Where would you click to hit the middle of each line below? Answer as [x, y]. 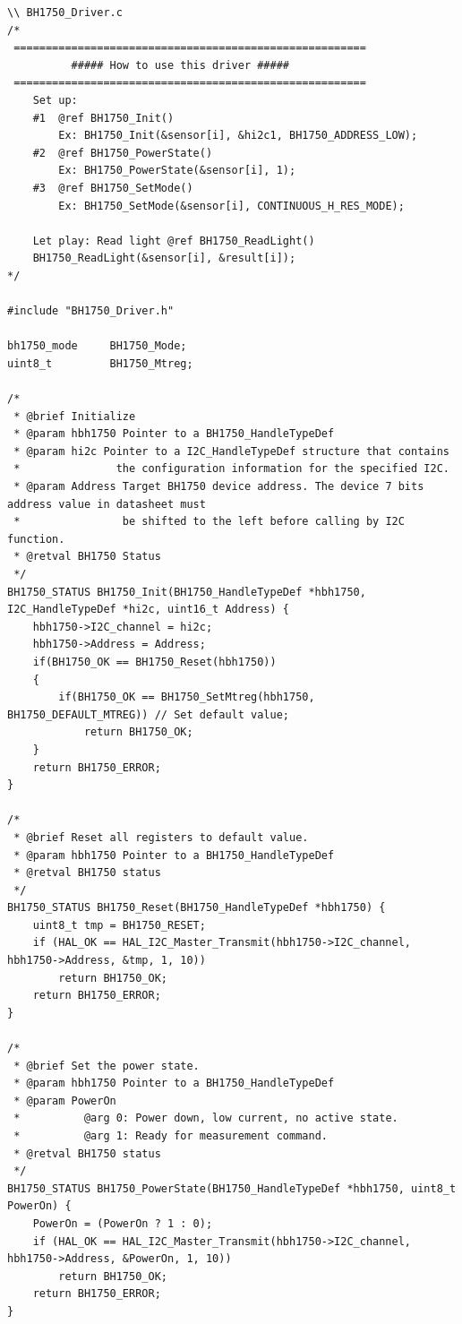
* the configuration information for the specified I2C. [231, 469]
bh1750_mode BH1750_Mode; [97, 346]
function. [36, 539]
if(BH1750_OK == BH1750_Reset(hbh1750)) [154, 662]
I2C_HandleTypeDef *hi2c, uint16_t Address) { [148, 610]
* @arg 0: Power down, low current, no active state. [206, 1118]
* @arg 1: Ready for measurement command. [171, 1136]
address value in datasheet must [107, 504]
